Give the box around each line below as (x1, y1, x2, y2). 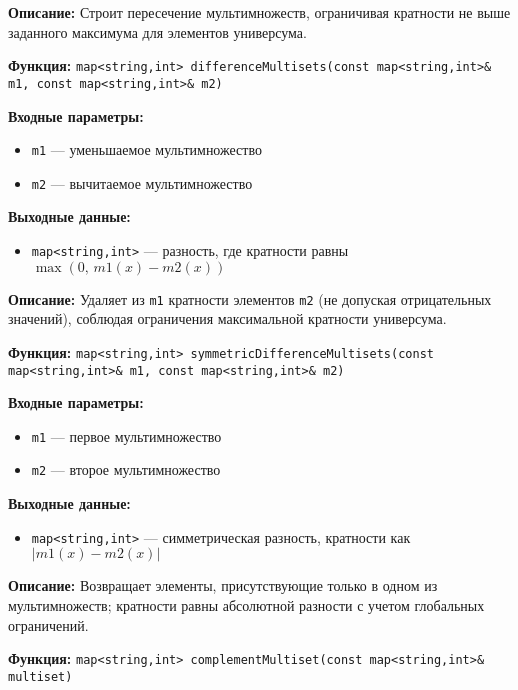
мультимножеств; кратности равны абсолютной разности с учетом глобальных (8, 594, 485, 615)
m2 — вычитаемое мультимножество (31, 172, 253, 193)
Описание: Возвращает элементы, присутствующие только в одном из (8, 575, 438, 596)
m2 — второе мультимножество (31, 459, 221, 480)
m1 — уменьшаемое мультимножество (31, 139, 262, 160)
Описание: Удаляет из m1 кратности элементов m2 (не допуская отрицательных (8, 288, 492, 309)
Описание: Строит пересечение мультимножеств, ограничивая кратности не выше (8, 2, 511, 22)
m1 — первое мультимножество (31, 425, 222, 446)
